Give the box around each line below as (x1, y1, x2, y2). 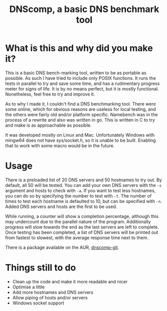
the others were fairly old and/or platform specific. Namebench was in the (5, 112, 158, 118)
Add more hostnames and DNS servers (12, 289, 94, 295)
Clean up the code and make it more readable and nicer (12, 278, 128, 284)
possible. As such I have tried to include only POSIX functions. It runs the (5, 75, 156, 81)
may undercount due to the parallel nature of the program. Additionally (5, 219, 151, 225)
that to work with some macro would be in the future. (5, 142, 115, 149)
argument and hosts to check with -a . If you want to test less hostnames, (5, 187, 156, 193)
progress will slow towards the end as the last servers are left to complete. (5, 224, 159, 230)
